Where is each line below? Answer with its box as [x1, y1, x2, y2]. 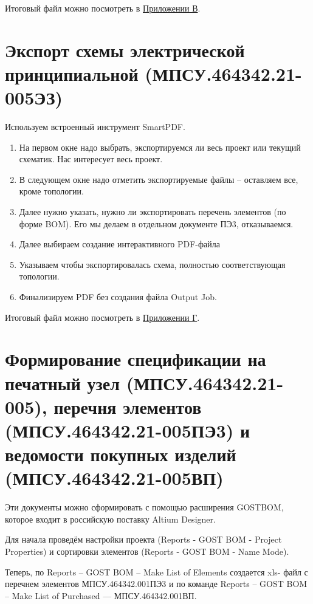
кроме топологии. [19, 185, 84, 197]
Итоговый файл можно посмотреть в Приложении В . [5, 2, 201, 14]
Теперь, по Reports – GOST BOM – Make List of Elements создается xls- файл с [5, 565, 308, 578]
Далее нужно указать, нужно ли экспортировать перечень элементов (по [19, 205, 286, 218]
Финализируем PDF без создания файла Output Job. [19, 290, 217, 303]
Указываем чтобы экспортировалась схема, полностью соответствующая [19, 258, 286, 270]
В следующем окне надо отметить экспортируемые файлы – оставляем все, [19, 173, 298, 185]
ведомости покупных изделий [5, 442, 236, 467]
